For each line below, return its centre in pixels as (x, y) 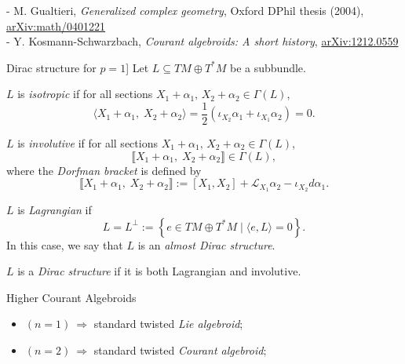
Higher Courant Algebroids (71, 297)
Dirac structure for (51, 67)
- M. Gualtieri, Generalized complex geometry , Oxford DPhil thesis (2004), (185, 10)
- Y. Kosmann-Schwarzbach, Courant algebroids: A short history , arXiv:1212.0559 (202, 41)
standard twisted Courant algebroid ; (180, 350)
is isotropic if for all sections (85, 94)
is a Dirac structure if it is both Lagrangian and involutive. (159, 271)
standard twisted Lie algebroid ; (168, 324)
